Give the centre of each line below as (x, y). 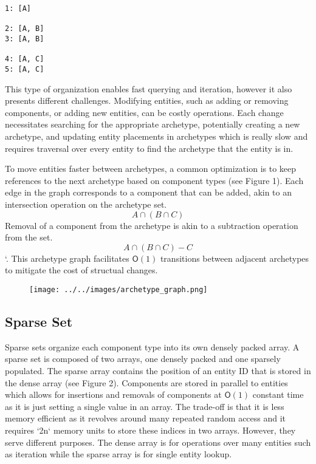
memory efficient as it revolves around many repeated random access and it (146, 418)
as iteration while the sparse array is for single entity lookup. (118, 454)
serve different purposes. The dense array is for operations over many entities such (158, 442)
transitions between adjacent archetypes (235, 258)
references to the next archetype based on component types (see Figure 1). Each (154, 180)
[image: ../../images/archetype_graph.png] (118, 289)
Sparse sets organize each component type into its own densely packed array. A (152, 346)
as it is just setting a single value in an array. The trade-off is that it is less (145, 406)
